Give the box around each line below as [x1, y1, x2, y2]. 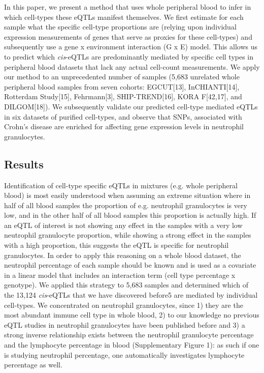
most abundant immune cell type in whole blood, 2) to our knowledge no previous [4, 309, 259, 320]
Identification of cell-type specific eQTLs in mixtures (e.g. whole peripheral [4, 180, 238, 190]
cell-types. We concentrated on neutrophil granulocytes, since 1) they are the [4, 299, 243, 310]
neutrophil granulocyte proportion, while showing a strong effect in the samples [4, 229, 251, 240]
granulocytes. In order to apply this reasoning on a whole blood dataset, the [4, 249, 241, 260]
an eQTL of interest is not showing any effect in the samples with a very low [4, 219, 243, 230]
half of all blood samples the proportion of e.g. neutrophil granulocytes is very [4, 199, 247, 210]
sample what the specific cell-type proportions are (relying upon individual [4, 21, 237, 32]
